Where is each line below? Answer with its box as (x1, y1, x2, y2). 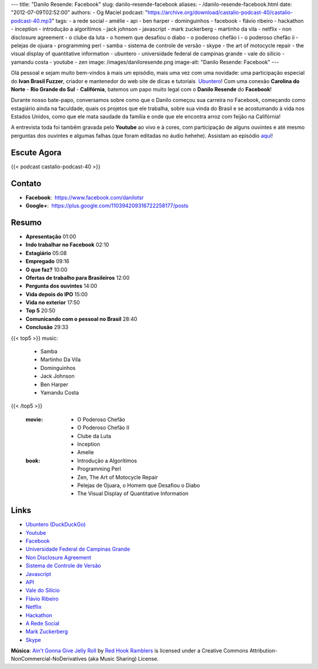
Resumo (11, 217, 42, 227)
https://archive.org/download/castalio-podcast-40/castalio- (147, 9, 293, 16)
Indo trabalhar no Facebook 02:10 (25, 241, 110, 249)
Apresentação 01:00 (25, 233, 77, 240)
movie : (25, 416, 44, 423)
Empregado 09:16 (25, 258, 70, 265)
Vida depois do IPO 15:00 (25, 290, 88, 297)
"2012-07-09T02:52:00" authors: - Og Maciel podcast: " (11, 9, 148, 16)
